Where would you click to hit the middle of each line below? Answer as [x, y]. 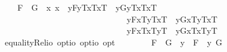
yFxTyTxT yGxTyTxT [172, 19]
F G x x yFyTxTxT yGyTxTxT [87, 7]
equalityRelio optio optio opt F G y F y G [114, 42]
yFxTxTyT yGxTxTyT [172, 30]
